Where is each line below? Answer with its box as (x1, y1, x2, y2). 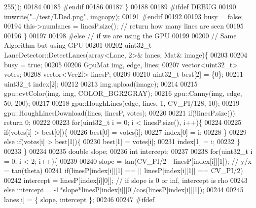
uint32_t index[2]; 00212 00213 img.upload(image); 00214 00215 (4, 78, 198, 89)
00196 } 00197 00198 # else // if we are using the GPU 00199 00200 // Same (4, 30, 237, 40)
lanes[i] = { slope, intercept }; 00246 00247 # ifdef (4, 194, 155, 204)
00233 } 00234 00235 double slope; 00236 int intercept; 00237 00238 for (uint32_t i (4, 146, 253, 156)
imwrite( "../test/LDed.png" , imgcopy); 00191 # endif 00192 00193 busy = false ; (4, 11, 243, 21)
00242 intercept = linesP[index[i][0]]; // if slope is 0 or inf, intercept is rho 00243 (4, 175, 248, 185)
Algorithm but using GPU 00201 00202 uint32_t (4, 40, 152, 50)
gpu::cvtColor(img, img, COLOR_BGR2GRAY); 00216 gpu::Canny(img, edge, (4, 88, 242, 98)
